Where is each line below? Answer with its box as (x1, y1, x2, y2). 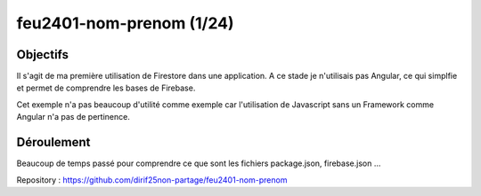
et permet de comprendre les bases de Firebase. (16, 82, 196, 93)
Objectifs (16, 47, 69, 62)
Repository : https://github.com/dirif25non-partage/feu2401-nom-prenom (16, 174, 288, 185)
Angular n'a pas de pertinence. (16, 112, 131, 122)
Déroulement (16, 135, 91, 150)
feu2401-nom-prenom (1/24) (16, 13, 235, 33)
